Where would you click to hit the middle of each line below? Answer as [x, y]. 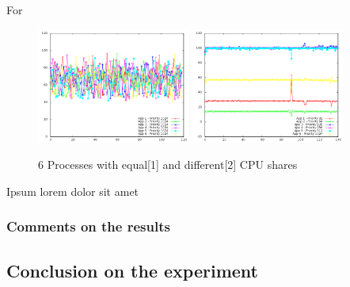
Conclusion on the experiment [132, 270]
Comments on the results [88, 226]
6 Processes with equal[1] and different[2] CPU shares [168, 165]
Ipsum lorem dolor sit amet [73, 191]
